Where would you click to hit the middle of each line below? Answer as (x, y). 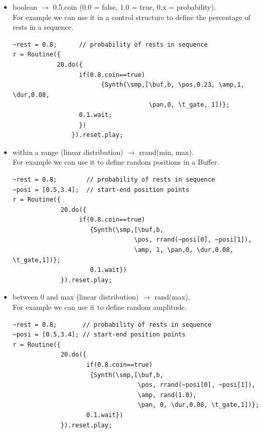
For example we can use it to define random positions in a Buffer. (116, 162)
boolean (25, 7)
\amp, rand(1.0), (167, 395)
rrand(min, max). (166, 152)
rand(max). (172, 297)
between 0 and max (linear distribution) (76, 297)
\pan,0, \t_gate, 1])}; (189, 105)
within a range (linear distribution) (68, 152)
